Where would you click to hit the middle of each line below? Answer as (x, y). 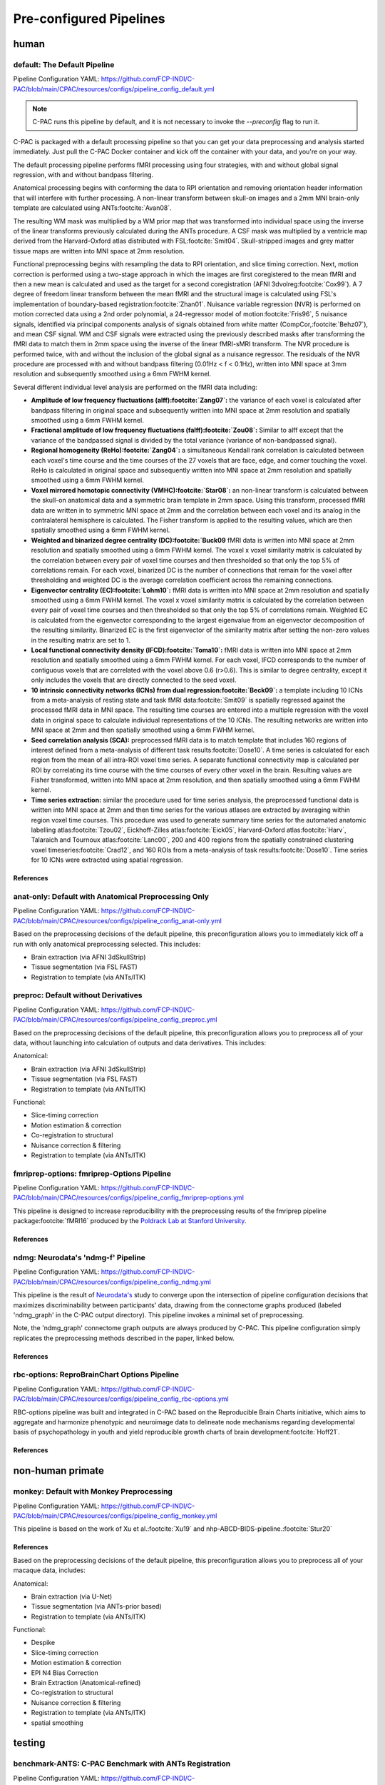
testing (29, 1743)
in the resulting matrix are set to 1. (81, 640)
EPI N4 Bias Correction (65, 1673)
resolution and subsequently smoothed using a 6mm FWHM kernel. (112, 374)
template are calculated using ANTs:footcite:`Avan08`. (92, 208)
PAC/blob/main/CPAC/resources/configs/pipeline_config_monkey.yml (115, 1515)
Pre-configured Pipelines (89, 19)
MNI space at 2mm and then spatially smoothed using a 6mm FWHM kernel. (143, 730)
